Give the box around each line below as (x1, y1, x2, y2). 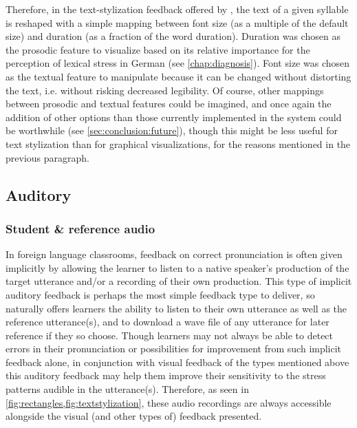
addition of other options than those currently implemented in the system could (6, 109, 342, 124)
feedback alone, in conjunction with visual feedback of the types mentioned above (6, 354, 349, 369)
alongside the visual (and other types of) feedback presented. (6, 409, 262, 423)
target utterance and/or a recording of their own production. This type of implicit (6, 274, 352, 288)
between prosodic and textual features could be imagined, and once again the (6, 96, 332, 111)
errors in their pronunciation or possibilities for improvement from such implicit (6, 341, 342, 356)
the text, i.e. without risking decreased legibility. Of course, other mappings (6, 83, 324, 97)
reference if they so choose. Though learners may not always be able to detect (6, 328, 334, 342)
